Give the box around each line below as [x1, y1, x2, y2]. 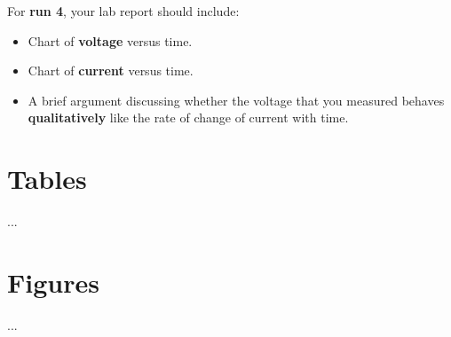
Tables [7, 161, 87, 197]
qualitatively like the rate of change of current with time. [28, 108, 349, 127]
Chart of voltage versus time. [28, 31, 193, 50]
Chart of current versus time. [28, 61, 194, 80]
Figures [7, 263, 99, 300]
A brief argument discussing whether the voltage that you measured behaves [28, 90, 445, 109]
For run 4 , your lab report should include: [7, 2, 240, 20]
